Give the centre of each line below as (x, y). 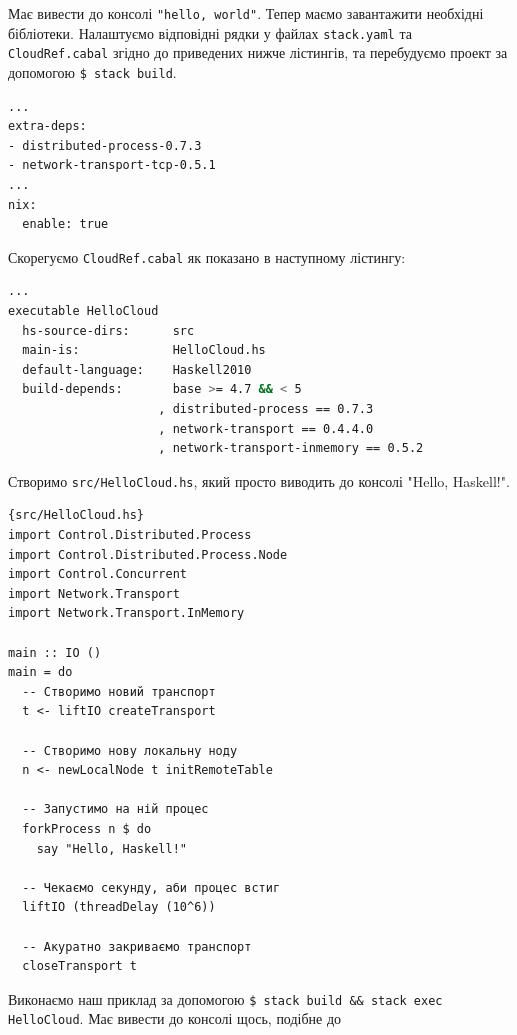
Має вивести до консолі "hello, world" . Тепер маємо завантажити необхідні (246, 13)
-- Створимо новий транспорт (119, 691)
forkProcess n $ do (87, 828)
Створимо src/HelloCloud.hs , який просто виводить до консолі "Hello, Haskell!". (259, 480)
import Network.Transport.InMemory (126, 613)
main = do (40, 672)
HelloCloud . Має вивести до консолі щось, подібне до (175, 1018)
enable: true (65, 224)
